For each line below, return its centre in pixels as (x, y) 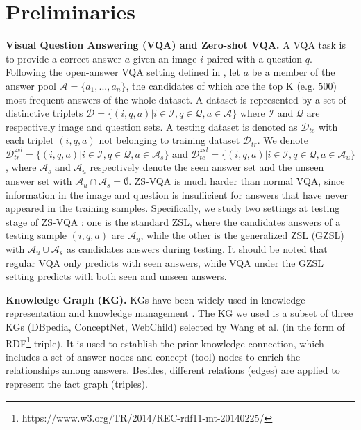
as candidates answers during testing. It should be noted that (197, 249)
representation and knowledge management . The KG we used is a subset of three (179, 313)
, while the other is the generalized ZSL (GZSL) (242, 235)
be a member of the (293, 72)
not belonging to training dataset (169, 140)
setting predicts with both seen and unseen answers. (116, 276)
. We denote (283, 140)
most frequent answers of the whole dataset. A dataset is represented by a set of (176, 99)
